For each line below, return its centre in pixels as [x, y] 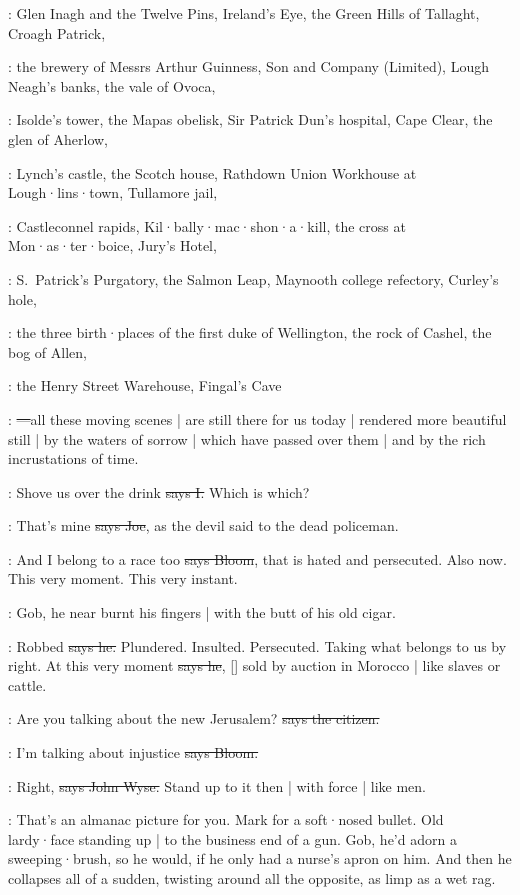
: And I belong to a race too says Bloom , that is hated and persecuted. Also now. [257, 558]
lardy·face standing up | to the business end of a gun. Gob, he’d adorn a [232, 838]
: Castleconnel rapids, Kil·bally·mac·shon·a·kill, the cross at [207, 225]
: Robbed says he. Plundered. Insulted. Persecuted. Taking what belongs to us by [257, 645]
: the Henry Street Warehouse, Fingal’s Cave [145, 385]
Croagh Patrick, [57, 32]
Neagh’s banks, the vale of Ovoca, [112, 85]
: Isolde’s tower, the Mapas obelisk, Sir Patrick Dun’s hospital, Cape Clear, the [250, 119]
